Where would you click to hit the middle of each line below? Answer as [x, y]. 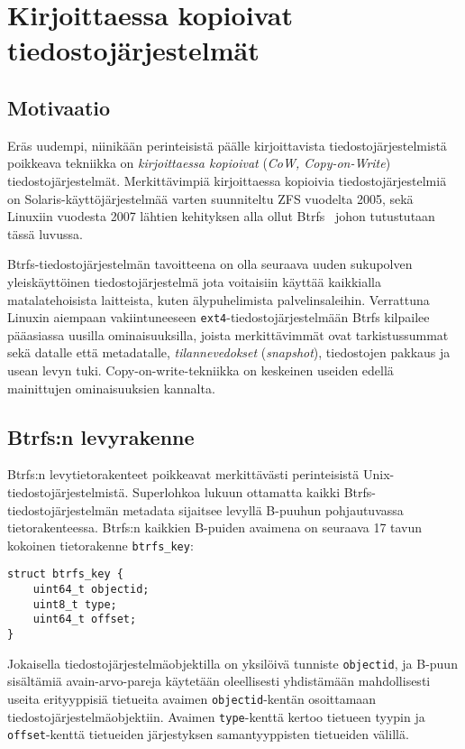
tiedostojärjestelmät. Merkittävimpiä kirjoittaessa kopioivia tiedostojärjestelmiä [227, 180]
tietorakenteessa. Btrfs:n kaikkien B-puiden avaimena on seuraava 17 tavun [215, 527]
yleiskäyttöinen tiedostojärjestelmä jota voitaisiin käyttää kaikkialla [194, 281]
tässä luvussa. [45, 233]
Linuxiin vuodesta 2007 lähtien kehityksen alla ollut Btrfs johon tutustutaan [221, 216]
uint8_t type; [75, 604]
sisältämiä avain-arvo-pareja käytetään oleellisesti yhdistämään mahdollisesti [219, 681]
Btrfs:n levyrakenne [101, 436]
